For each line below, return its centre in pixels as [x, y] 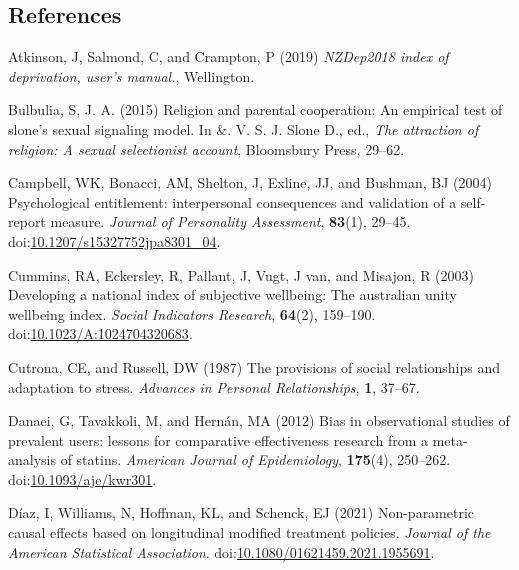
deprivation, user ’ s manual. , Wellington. [131, 75]
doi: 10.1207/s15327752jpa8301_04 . [114, 240]
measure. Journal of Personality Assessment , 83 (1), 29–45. [230, 221]
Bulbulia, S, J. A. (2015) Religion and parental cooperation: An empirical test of [255, 109]
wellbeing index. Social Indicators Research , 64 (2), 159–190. [192, 313]
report [27, 221]
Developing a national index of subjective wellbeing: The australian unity [232, 294]
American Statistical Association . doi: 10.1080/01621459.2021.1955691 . [221, 551]
